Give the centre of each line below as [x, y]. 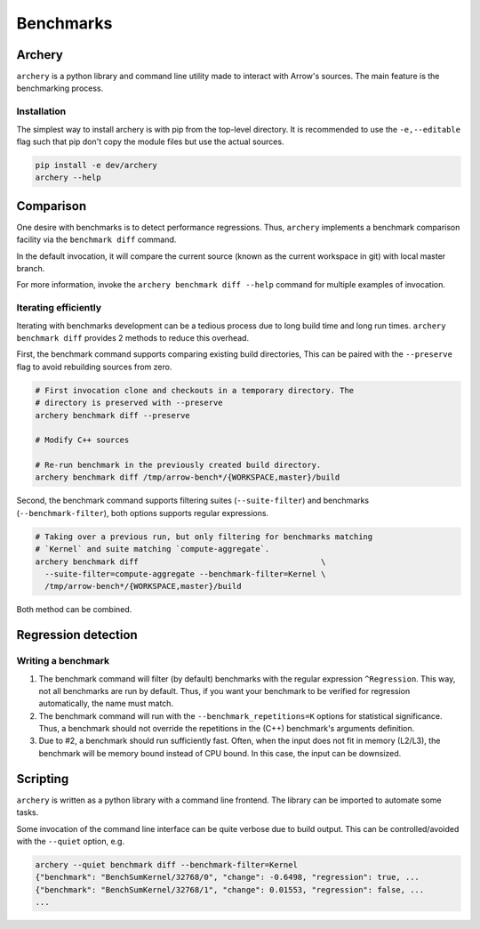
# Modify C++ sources [82, 440]
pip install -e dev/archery [96, 165]
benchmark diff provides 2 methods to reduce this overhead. [132, 337]
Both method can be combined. [74, 610]
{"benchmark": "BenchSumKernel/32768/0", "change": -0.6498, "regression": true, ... [227, 877]
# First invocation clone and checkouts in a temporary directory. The [195, 390]
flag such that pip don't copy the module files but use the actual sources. [150, 141]
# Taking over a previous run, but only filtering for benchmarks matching [204, 537]
